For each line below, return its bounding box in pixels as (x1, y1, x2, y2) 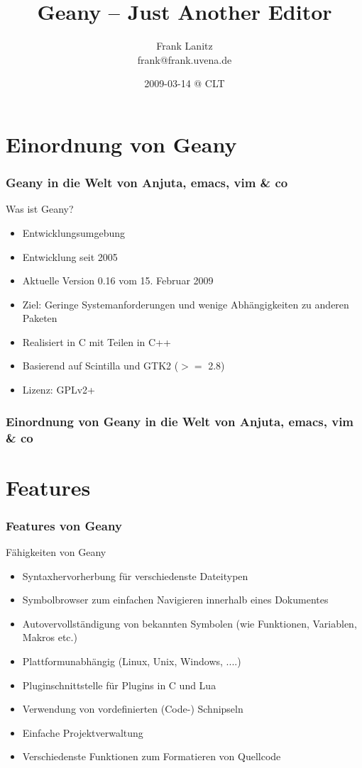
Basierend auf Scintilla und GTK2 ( (22, 358, 179, 373)
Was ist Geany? (6, 201, 74, 216)
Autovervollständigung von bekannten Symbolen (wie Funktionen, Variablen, (22, 616, 357, 630)
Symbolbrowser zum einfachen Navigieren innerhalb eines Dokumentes (22, 592, 329, 607)
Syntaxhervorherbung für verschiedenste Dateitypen (22, 568, 248, 583)
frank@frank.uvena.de (137, 52, 232, 67)
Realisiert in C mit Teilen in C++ (22, 334, 171, 349)
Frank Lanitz (156, 38, 213, 53)
